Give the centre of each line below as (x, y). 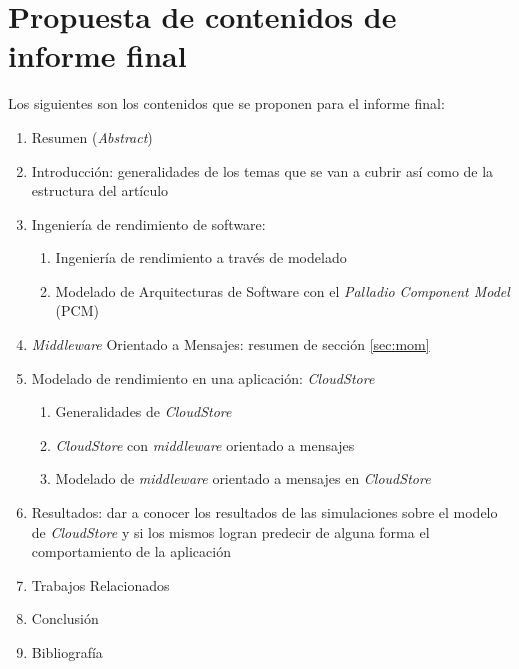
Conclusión (65, 618)
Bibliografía (67, 652)
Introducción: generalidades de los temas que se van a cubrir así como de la (262, 170)
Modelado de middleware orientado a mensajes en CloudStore (243, 478)
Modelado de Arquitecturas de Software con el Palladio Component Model (282, 290)
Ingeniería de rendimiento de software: (148, 223)
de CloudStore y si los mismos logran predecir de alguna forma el (230, 531)
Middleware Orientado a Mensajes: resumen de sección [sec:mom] (230, 344)
